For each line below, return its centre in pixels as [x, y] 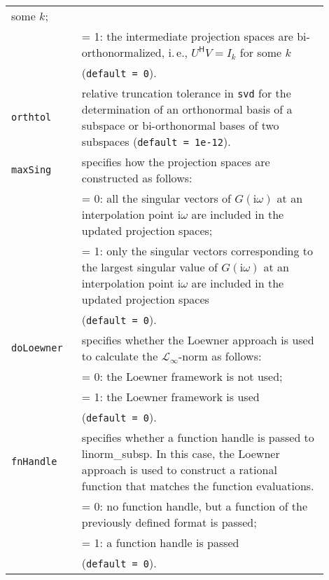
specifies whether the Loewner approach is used [198, 340]
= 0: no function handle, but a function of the [195, 506]
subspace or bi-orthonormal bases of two [180, 125]
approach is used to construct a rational [179, 470]
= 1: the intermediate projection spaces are [187, 36]
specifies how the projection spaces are [176, 162]
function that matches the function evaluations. [198, 486]
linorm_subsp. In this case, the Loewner [181, 453]
